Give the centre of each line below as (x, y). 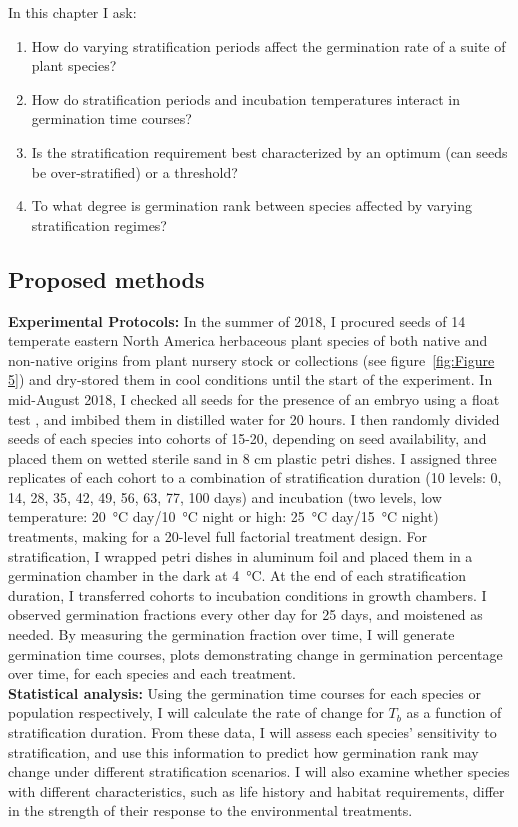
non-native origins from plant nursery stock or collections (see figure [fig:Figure (251, 359)
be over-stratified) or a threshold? (134, 171)
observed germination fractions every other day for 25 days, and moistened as (245, 614)
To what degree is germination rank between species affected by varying (251, 205)
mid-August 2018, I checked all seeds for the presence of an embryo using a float (254, 398)
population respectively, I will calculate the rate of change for (196, 712)
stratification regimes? (99, 224)
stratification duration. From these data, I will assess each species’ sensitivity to (252, 732)
